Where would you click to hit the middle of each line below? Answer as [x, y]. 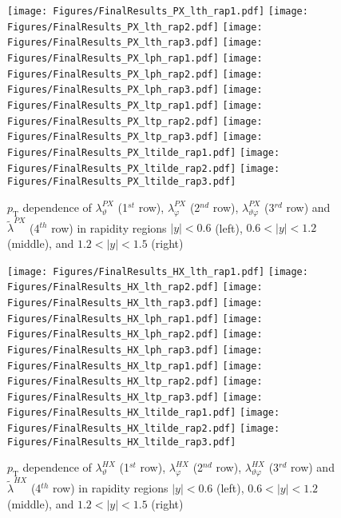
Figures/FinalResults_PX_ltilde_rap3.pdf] [122, 182]
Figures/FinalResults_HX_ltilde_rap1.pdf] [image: [144, 413]
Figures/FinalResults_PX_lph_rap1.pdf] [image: [135, 58]
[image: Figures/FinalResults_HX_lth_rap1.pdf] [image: [158, 271]
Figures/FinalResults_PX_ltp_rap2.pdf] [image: [135, 121]
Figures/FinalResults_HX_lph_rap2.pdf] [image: [135, 335]
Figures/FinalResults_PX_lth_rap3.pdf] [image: [135, 43]
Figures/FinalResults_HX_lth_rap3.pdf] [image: [135, 303]
